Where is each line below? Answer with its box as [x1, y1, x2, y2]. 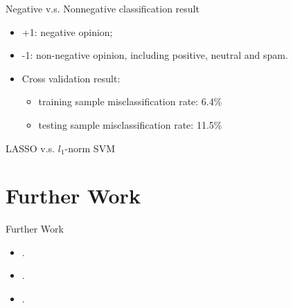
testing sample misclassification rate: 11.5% [38, 117, 222, 132]
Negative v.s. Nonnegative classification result [6, 1, 199, 15]
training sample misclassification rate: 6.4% [38, 94, 222, 109]
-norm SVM [64, 141, 115, 155]
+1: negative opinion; [21, 24, 113, 39]
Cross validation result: [21, 71, 121, 85]
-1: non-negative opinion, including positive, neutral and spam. [21, 48, 288, 62]
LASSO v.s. [6, 141, 55, 155]
